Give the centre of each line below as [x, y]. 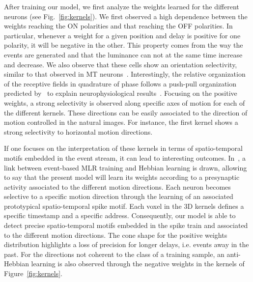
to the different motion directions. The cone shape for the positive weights [116, 235]
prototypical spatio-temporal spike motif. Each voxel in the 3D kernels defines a [124, 206]
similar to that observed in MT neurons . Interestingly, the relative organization [125, 74]
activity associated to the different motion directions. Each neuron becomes [117, 186]
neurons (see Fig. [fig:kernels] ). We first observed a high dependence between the [126, 16]
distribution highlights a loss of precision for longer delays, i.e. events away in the [126, 244]
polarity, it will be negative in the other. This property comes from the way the [124, 45]
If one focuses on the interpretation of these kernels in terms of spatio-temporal [123, 148]
